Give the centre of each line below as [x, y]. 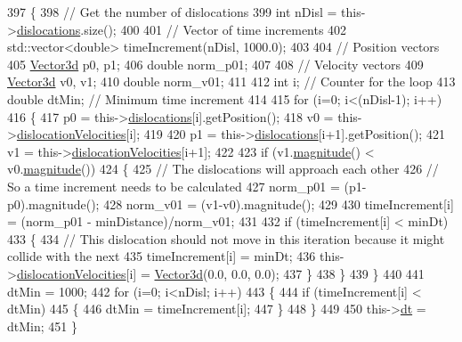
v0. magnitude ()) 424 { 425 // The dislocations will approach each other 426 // [223, 169]
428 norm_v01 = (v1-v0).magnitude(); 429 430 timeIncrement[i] [279, 204]
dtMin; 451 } [42, 326]
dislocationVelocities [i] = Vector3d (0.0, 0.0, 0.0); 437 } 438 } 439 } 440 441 [220, 273]
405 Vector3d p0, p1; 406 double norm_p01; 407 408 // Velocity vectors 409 [215, 64]
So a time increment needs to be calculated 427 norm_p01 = [174, 186]
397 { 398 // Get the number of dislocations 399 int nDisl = [172, 12]
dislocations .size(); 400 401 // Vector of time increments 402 [182, 29]
